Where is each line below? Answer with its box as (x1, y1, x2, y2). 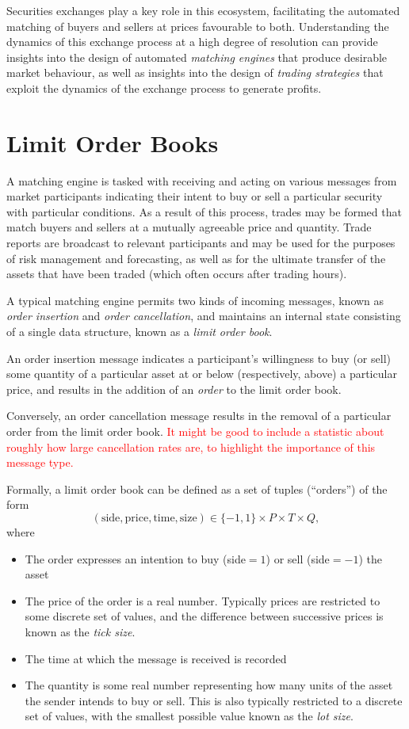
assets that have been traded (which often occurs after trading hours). (6, 265, 347, 282)
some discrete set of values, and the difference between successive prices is (25, 608, 384, 624)
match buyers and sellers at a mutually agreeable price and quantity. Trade (6, 219, 372, 235)
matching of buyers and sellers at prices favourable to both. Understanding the (6, 17, 389, 34)
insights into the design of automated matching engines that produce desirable (6, 48, 388, 65)
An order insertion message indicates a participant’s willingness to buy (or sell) (6, 349, 391, 366)
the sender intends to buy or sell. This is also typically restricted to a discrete (25, 692, 403, 708)
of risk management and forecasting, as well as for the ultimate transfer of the (6, 250, 386, 266)
